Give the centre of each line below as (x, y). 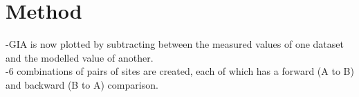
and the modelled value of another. (80, 57)
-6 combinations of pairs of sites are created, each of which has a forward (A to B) (180, 71)
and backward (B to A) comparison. (82, 84)
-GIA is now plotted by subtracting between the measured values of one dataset (175, 44)
